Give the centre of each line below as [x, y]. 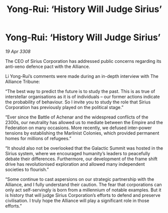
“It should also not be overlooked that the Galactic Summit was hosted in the [84, 148]
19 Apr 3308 [18, 51]
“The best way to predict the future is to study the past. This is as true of [80, 91]
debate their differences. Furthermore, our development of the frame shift [81, 159]
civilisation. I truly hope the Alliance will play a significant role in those [77, 200]
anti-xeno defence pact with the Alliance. [48, 66]
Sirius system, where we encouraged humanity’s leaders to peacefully [78, 153]
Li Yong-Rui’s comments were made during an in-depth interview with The [82, 76]
